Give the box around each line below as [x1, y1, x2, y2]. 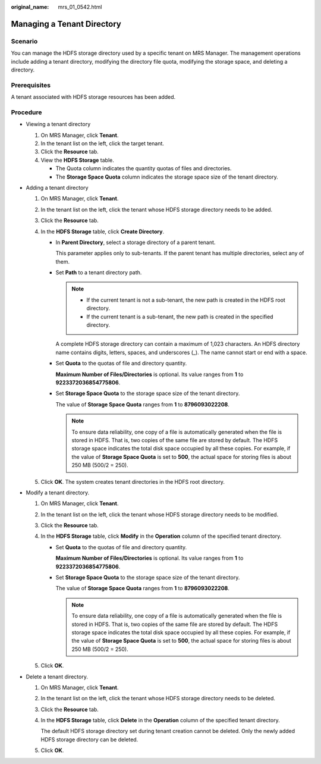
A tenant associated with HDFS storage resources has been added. [11, 93, 176, 101]
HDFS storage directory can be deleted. [40, 735, 139, 743]
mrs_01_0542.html [58, 4, 102, 10]
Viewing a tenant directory [26, 121, 91, 128]
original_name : [11, 4, 49, 10]
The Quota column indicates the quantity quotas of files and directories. [55, 165, 232, 172]
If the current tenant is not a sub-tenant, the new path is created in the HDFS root [86, 296, 285, 303]
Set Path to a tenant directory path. [55, 269, 142, 276]
